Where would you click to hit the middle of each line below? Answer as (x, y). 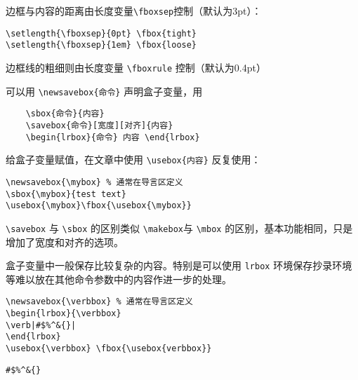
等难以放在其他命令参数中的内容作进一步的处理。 (119, 279)
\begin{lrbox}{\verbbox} (64, 314)
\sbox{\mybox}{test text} (66, 194)
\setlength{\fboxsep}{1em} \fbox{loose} (101, 45)
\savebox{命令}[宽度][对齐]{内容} (99, 125)
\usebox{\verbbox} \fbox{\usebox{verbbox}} (109, 348)
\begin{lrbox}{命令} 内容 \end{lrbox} (113, 137)
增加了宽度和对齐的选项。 (65, 242)
